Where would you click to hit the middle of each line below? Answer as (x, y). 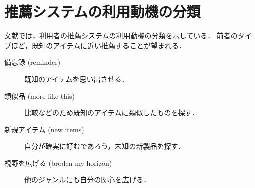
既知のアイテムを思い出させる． (77, 78)
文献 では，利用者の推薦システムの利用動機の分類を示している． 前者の (121, 35)
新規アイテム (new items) (44, 129)
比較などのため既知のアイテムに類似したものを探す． (112, 113)
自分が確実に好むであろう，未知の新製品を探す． (104, 146)
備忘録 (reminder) (32, 62)
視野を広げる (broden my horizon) (58, 163)
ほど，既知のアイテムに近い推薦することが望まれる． (98, 45)
